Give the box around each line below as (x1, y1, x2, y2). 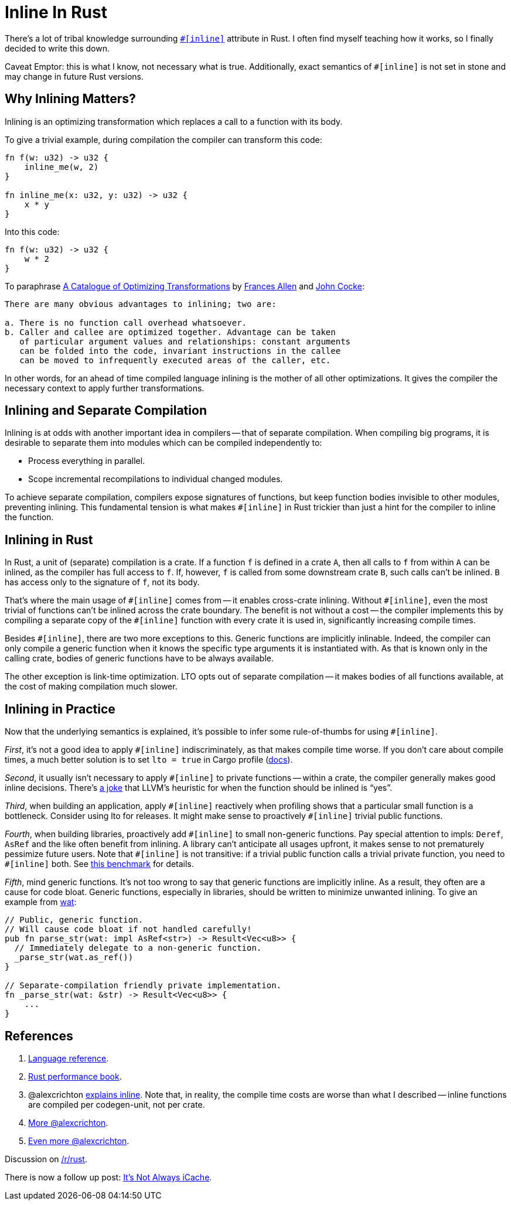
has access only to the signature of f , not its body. (5, 577, 200, 588)
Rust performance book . (28, 1071, 122, 1081)
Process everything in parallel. (28, 456, 145, 466)
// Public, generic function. (5, 915, 144, 925)
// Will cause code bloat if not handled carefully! (5, 924, 252, 934)
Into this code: (5, 226, 60, 237)
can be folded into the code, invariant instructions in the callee (19, 346, 341, 356)
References (5, 1028, 73, 1043)
